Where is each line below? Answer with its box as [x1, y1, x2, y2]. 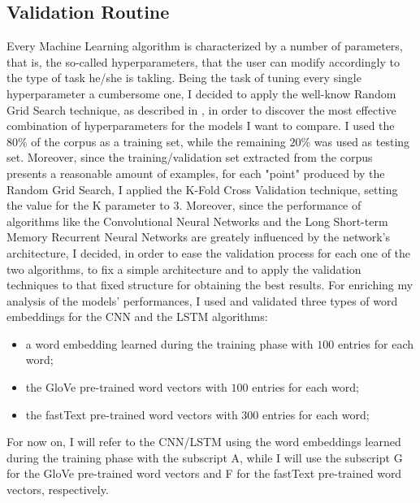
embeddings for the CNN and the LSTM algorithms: [6, 308, 268, 325]
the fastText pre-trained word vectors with [25, 405, 238, 423]
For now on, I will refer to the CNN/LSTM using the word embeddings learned [6, 433, 401, 450]
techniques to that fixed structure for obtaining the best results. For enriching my [6, 276, 414, 293]
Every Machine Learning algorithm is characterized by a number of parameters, [6, 37, 403, 54]
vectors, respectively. [6, 481, 109, 498]
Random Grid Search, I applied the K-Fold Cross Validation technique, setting [6, 180, 398, 197]
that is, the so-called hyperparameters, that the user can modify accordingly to [6, 53, 400, 70]
